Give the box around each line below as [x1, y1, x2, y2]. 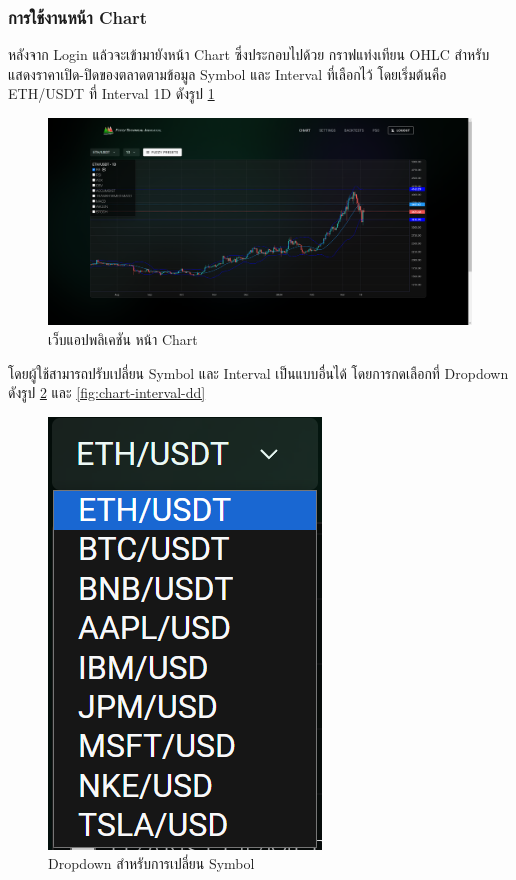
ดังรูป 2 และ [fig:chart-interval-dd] [8, 382, 206, 403]
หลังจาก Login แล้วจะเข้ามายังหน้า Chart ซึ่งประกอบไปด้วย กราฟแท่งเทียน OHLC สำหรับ [8, 44, 490, 65]
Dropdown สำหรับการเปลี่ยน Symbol [48, 853, 255, 874]
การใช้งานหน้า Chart [8, 4, 148, 29]
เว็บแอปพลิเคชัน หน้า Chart [48, 329, 198, 350]
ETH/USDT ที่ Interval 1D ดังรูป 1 [8, 83, 215, 104]
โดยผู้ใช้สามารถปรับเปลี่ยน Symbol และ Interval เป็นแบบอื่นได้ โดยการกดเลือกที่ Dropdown [8, 362, 509, 383]
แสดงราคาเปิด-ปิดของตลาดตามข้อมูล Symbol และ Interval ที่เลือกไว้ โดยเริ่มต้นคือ [8, 63, 447, 84]
